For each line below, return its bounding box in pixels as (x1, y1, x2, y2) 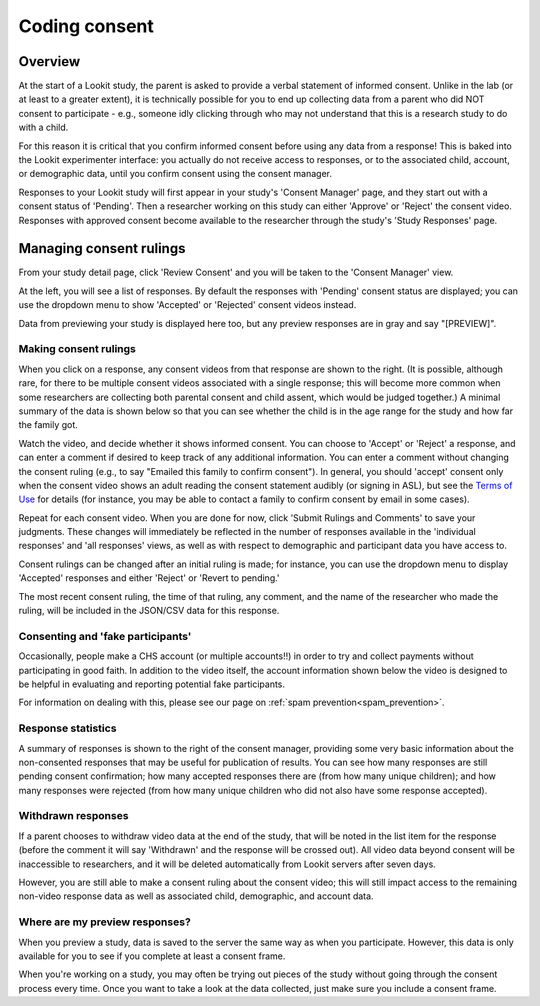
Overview (18, 53, 81, 70)
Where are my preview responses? (18, 915, 192, 929)
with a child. (18, 121, 69, 134)
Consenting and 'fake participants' (18, 629, 192, 643)
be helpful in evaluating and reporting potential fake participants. (18, 678, 285, 690)
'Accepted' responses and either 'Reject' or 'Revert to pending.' (18, 572, 280, 584)
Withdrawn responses (18, 809, 129, 823)
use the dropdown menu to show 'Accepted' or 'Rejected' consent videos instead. (18, 299, 357, 311)
